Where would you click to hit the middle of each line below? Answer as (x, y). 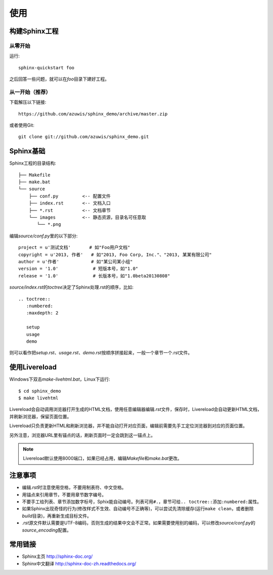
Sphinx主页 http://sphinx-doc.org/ (57, 556)
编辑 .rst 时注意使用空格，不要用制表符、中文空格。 (74, 487)
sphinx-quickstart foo (47, 68)
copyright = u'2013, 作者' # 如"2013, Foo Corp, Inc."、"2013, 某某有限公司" (115, 255)
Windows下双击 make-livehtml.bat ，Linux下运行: (60, 379)
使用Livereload (33, 367)
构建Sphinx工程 (34, 31)
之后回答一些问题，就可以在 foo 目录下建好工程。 (59, 79)
